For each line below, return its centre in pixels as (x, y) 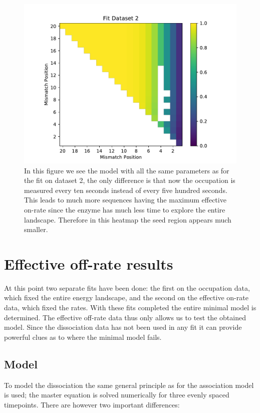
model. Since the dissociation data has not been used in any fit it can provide (123, 327)
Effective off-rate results (89, 263)
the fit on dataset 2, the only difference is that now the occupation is (130, 180)
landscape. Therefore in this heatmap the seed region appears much (128, 219)
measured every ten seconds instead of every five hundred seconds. (126, 190)
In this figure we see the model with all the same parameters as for (127, 170)
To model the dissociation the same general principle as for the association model (129, 385)
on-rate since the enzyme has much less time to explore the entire (125, 209)
